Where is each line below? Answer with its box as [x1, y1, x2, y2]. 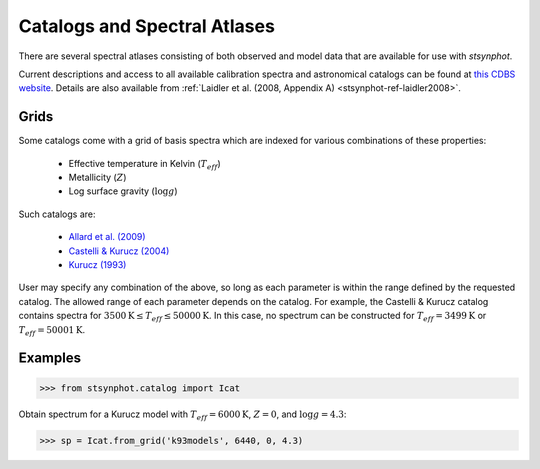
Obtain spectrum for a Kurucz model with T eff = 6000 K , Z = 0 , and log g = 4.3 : [18, 408, 347, 422]
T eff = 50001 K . [18, 323, 86, 338]
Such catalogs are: [18, 208, 96, 220]
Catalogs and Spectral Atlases [18, 15, 275, 37]
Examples [18, 350, 82, 367]
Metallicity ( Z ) [68, 171, 127, 184]
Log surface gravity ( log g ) [68, 185, 179, 197]
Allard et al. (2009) [68, 231, 146, 243]
